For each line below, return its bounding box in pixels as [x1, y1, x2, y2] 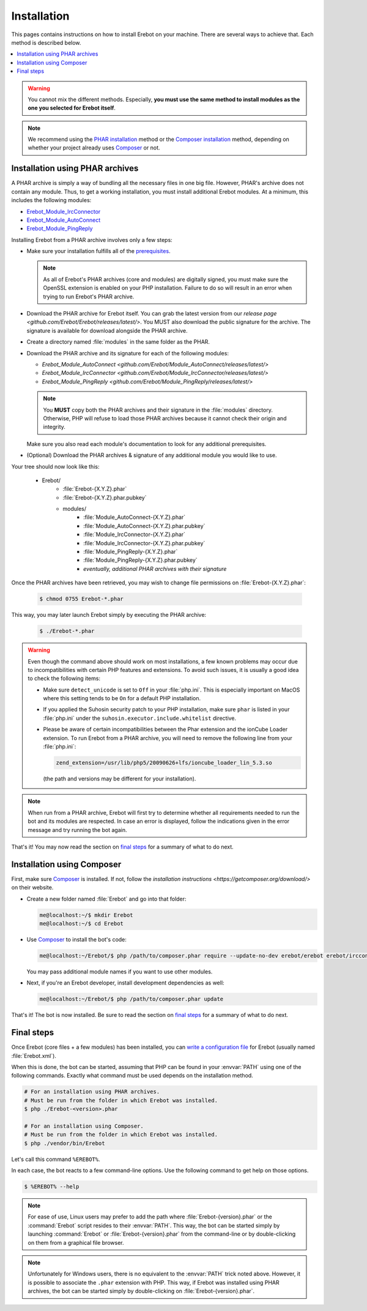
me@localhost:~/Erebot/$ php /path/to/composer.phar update [39, 996, 224, 1003]
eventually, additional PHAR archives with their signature [83, 565, 227, 572]
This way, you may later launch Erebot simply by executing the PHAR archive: [11, 611, 207, 619]
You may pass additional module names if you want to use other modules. [26, 968, 213, 975]
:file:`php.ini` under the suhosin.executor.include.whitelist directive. [43, 714, 237, 722]
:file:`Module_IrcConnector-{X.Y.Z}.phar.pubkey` [83, 539, 206, 546]
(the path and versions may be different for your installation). [43, 775, 196, 782]
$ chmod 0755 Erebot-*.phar [39, 595, 124, 603]
